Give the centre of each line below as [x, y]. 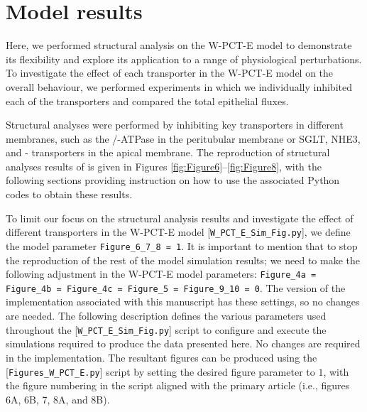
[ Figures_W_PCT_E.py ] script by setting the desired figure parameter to [160, 371]
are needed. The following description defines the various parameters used [166, 316]
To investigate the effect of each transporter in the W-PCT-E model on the [170, 73]
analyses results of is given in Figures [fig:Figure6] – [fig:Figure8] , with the [164, 166]
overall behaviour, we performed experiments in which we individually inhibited [179, 86]
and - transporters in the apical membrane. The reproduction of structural [168, 152]
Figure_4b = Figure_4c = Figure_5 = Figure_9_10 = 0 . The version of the [176, 287]
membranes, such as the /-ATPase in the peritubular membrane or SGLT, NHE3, [183, 138]
